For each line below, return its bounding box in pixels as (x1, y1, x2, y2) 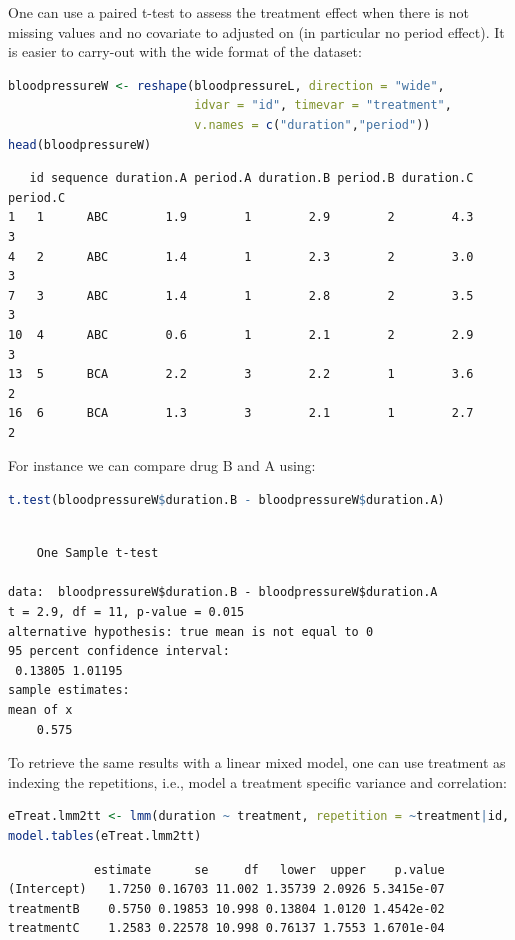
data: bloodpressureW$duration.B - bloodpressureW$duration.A (8, 585, 438, 600)
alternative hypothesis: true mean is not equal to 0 (8, 624, 374, 639)
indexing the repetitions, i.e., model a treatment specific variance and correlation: (8, 771, 507, 792)
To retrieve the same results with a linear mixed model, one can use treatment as (8, 752, 506, 773)
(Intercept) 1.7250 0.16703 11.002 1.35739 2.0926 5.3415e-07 (8, 882, 445, 897)
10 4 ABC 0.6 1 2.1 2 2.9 (8, 327, 474, 342)
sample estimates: (8, 683, 130, 698)
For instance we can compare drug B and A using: (8, 455, 316, 476)
